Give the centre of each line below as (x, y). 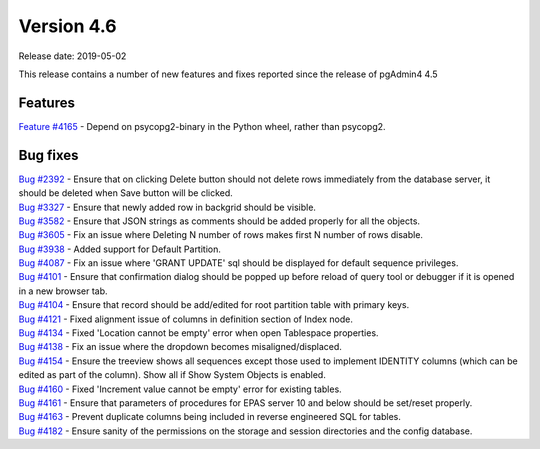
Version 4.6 (67, 26)
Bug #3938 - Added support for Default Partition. (120, 249)
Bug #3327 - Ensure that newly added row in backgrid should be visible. (167, 207)
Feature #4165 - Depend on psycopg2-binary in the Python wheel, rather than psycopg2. (202, 126)
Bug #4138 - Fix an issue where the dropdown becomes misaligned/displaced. (180, 347)
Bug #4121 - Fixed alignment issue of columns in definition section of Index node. (186, 319)
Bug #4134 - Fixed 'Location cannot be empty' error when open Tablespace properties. (198, 333)
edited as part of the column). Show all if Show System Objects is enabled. (172, 375)
